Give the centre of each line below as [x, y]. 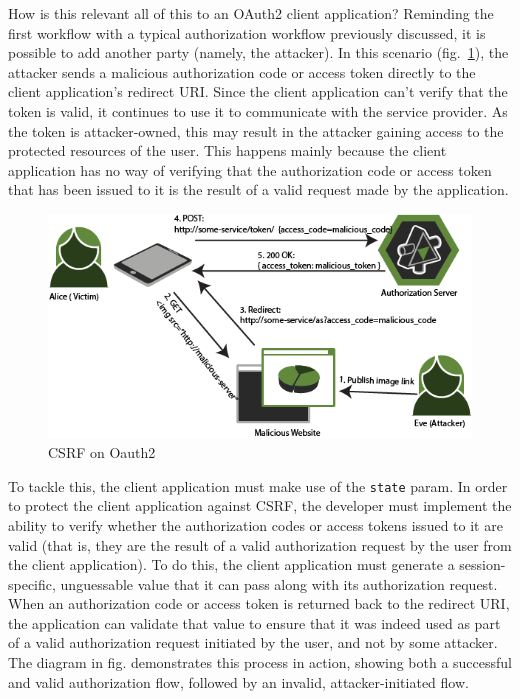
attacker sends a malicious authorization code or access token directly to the [242, 71]
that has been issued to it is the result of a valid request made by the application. [258, 189]
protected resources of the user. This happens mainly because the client [227, 150]
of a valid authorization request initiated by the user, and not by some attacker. [253, 642]
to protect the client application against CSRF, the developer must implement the [260, 505]
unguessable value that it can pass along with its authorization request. [279, 583]
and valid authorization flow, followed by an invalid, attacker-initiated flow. [238, 681]
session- [482, 564]
